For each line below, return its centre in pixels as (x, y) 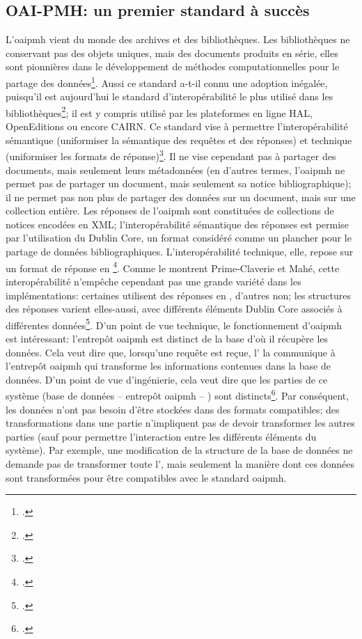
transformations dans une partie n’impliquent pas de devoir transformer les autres (180, 423)
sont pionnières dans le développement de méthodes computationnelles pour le (173, 66)
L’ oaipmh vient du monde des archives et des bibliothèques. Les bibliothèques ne (178, 39)
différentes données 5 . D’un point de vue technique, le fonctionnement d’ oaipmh (174, 324)
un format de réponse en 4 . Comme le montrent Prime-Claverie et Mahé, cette (173, 267)
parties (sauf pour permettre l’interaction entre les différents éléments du (161, 436)
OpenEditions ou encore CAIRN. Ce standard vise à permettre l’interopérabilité (177, 126)
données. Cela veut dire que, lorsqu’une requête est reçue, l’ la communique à (171, 352)
